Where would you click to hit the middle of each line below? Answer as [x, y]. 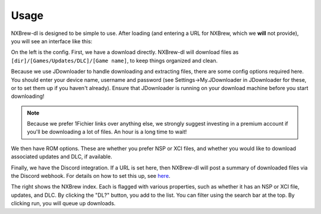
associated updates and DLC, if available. [62, 156]
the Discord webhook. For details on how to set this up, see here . [91, 176]
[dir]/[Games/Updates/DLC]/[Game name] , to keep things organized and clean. [114, 60]
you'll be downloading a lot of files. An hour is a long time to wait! [107, 132]
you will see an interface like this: [52, 41]
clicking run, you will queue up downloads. [63, 203]
